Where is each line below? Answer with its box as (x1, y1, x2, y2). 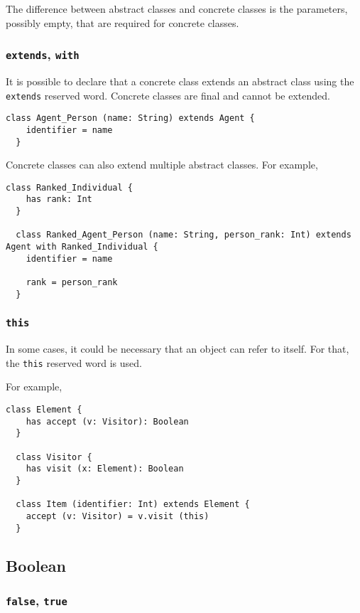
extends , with (6, 46, 80, 63)
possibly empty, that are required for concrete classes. (6, 15, 239, 30)
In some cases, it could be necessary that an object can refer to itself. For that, (6, 341, 349, 356)
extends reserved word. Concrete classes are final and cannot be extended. (6, 87, 330, 102)
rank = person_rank (26, 277, 118, 288)
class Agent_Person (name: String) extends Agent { (6, 113, 255, 124)
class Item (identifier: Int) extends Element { (16, 499, 250, 510)
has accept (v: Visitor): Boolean (26, 416, 189, 427)
